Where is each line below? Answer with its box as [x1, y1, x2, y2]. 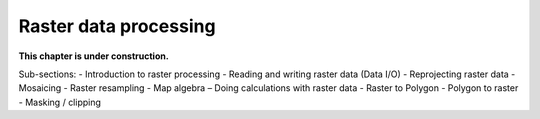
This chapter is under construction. [18, 50, 169, 62]
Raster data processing [18, 15, 216, 37]
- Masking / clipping [18, 96, 102, 108]
